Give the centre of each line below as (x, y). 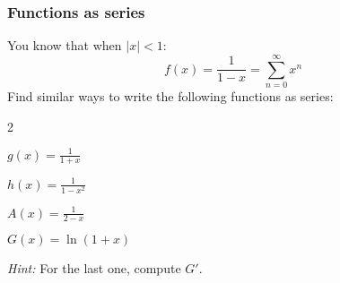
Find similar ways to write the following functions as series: (170, 95)
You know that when (65, 45)
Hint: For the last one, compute (94, 268)
